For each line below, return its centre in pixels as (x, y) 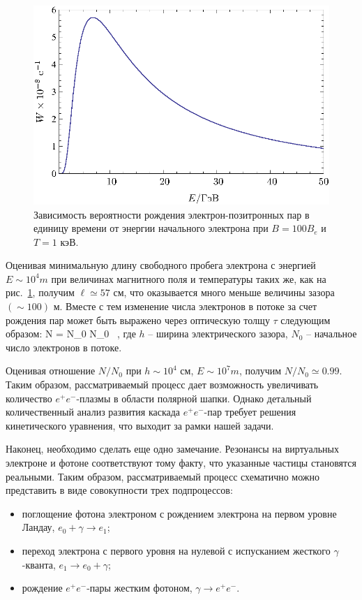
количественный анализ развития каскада (93, 412)
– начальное (332, 334)
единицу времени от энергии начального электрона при (151, 228)
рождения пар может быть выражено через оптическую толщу (138, 320)
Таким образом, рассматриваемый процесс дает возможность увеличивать (162, 385)
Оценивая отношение (51, 371)
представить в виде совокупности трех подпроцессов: (119, 490)
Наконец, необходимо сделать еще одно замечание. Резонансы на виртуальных (172, 449)
